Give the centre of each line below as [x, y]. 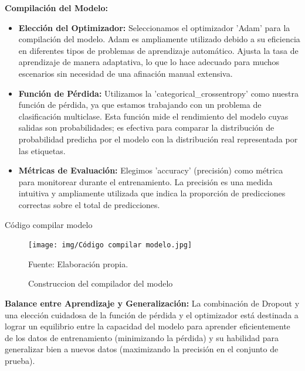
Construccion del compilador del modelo [101, 283]
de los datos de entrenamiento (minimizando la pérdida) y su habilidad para [142, 337]
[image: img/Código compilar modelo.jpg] [110, 245]
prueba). [20, 360]
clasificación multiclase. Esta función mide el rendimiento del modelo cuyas [153, 116]
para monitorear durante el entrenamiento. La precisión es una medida [145, 181]
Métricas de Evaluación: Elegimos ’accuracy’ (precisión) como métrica [151, 170]
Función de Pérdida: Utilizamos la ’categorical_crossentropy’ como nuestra [159, 93]
